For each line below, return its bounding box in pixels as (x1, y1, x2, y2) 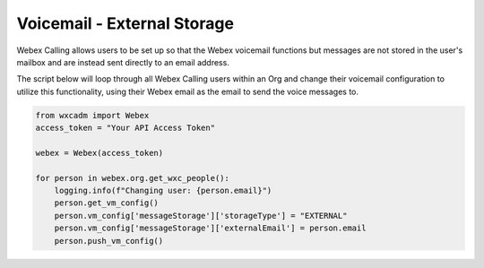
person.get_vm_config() (54, 198, 159, 208)
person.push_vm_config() (54, 236, 164, 246)
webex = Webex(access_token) (35, 148, 164, 158)
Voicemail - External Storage (16, 13, 235, 33)
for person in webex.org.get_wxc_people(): (35, 173, 230, 183)
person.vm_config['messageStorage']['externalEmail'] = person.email (54, 223, 367, 233)
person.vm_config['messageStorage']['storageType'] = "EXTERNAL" (54, 211, 348, 220)
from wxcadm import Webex (35, 110, 150, 120)
